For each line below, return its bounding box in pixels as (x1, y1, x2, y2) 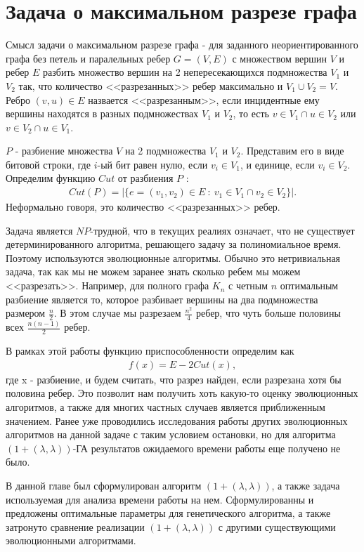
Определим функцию (6, 171, 96, 185)
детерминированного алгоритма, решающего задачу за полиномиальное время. (6, 237, 342, 251)
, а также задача (271, 478, 340, 492)
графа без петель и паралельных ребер (6, 51, 171, 65)
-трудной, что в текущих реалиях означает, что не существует (90, 223, 355, 237)
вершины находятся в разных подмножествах (6, 106, 199, 121)
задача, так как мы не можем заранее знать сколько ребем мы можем (6, 264, 301, 279)
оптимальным (280, 278, 339, 293)
